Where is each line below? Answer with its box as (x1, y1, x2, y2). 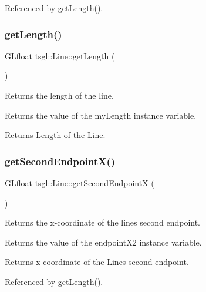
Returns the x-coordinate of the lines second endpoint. (5, 216, 201, 229)
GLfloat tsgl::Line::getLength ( (5, 49, 115, 62)
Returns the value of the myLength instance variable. (5, 109, 197, 121)
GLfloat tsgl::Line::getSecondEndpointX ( (5, 177, 154, 189)
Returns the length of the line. (5, 89, 114, 101)
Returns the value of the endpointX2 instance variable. (5, 236, 202, 248)
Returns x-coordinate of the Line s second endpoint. (5, 256, 189, 268)
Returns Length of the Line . (5, 129, 106, 141)
